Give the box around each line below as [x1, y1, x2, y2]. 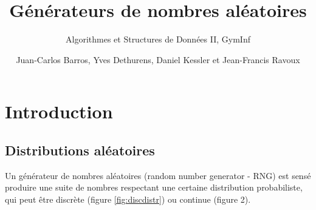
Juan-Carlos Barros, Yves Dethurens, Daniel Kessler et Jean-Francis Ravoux [16, 53, 300, 66]
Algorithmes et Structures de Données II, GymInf [66, 33, 250, 46]
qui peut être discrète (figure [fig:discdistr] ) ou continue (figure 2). [5, 192, 251, 205]
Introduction [5, 99, 113, 124]
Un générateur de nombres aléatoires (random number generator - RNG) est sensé [5, 169, 311, 181]
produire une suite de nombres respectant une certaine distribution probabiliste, [5, 181, 303, 194]
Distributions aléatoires [5, 140, 155, 159]
